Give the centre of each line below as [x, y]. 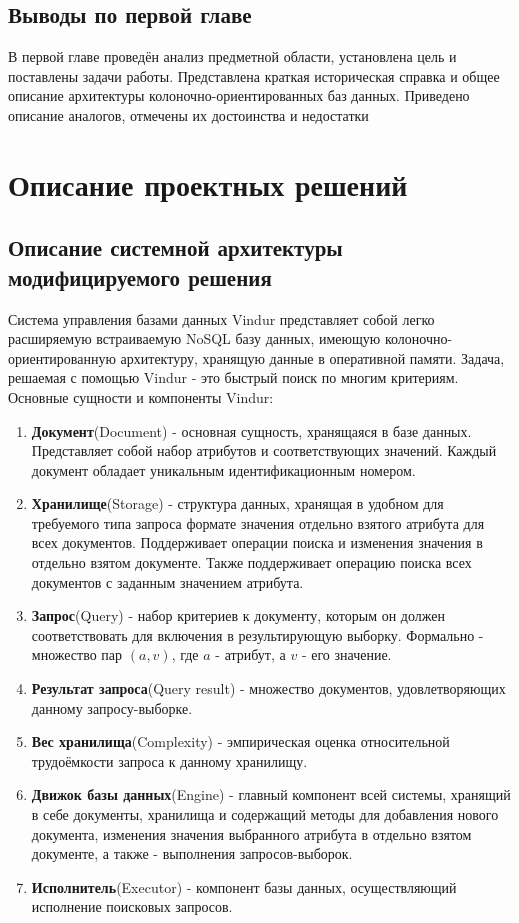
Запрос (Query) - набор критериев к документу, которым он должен [238, 615]
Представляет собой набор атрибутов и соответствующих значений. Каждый [264, 450]
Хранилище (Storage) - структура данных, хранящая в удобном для [237, 503]
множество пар [77, 654]
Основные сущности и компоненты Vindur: [141, 396]
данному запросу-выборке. [112, 707]
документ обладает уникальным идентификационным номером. [223, 469]
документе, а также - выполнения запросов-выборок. [192, 853]
